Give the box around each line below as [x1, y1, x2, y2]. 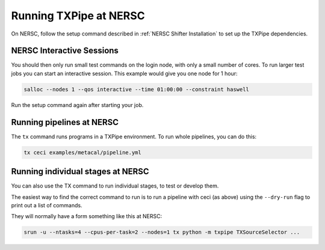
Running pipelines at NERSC [11, 117, 119, 127]
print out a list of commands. [11, 201, 82, 209]
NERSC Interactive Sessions [11, 46, 119, 56]
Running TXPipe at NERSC [11, 9, 146, 22]
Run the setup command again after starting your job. [11, 101, 144, 108]
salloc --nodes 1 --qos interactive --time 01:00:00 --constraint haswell [23, 86, 250, 93]
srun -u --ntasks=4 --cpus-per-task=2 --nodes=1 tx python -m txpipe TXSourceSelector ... [23, 229, 300, 236]
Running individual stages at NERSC [11, 166, 150, 177]
